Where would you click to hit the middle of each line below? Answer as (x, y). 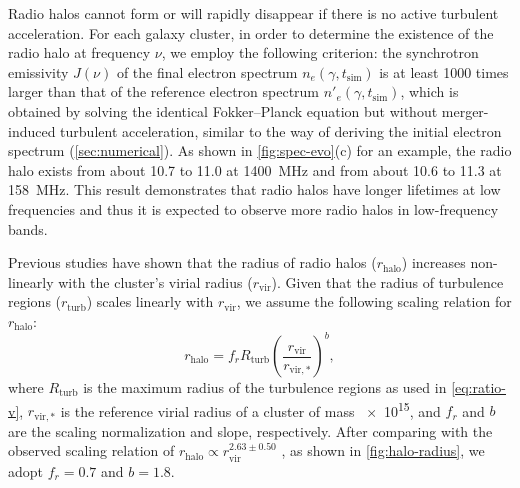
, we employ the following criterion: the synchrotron (320, 52)
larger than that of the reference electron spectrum (164, 91)
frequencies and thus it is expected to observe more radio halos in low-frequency (253, 208)
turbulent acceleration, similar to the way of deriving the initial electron (281, 130)
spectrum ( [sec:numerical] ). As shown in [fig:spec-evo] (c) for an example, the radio (260, 150)
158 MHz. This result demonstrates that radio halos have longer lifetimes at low (254, 189)
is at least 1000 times (444, 71)
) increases (433, 262)
